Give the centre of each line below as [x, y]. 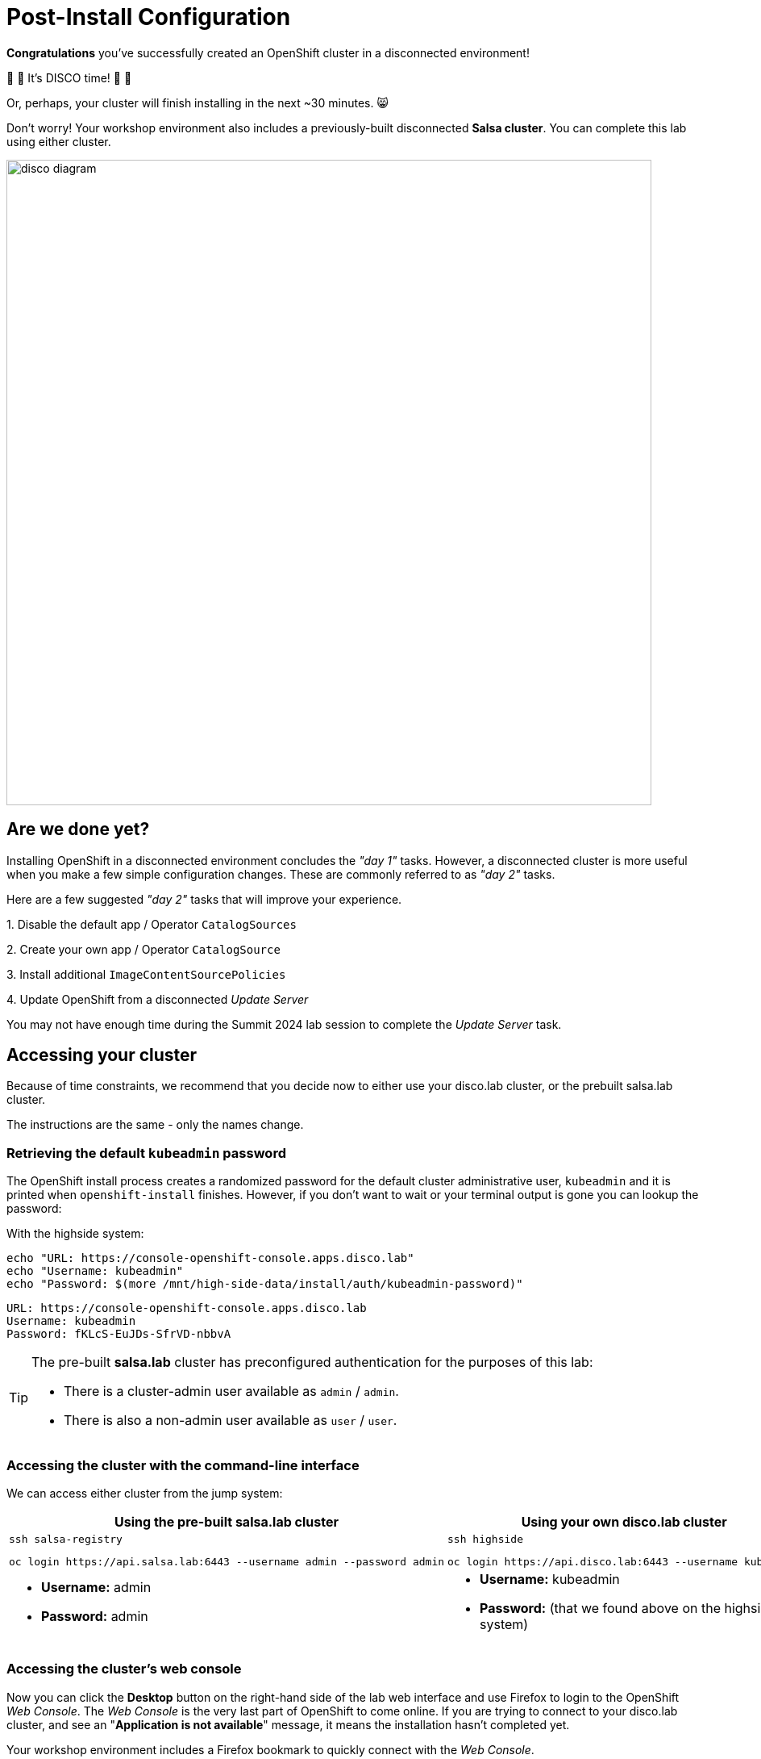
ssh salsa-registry [66, 1539]
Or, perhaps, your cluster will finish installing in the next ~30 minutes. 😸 [198, 102]
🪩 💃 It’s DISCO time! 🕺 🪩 [69, 77]
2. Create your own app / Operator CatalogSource [143, 949]
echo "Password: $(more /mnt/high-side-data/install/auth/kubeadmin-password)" [265, 1284]
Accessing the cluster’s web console [124, 1669]
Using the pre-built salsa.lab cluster [227, 1521]
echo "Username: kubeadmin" [95, 1271]
